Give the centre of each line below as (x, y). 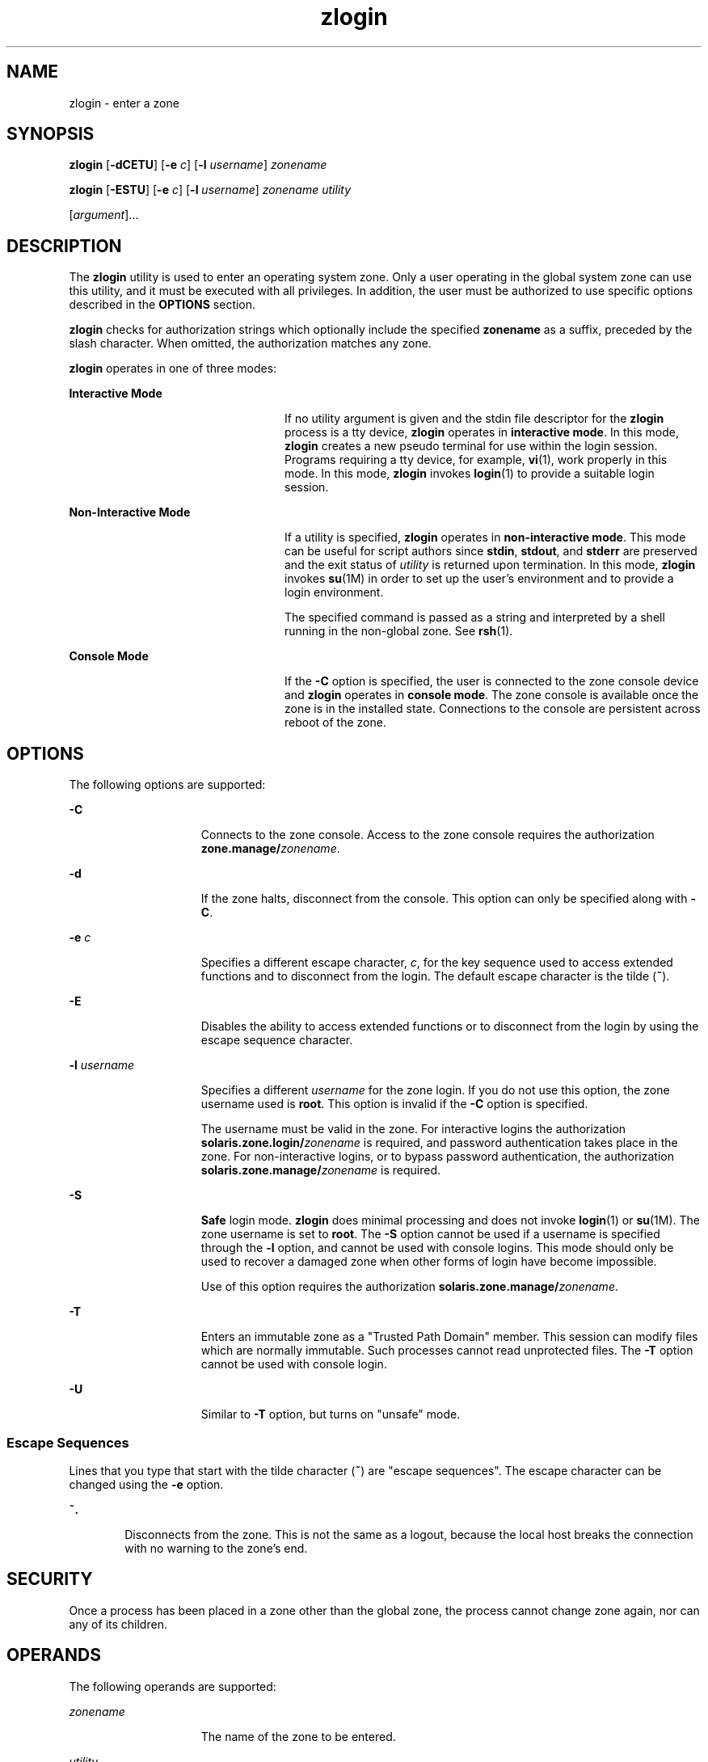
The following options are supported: (167, 785)
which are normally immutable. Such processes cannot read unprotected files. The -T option (447, 1351)
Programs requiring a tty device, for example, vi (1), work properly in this (476, 460)
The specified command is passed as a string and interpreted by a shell (475, 618)
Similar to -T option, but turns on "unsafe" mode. (331, 1414)
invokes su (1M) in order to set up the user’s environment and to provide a (479, 579)
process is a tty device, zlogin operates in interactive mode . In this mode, (482, 432)
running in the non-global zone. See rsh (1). (399, 631)
